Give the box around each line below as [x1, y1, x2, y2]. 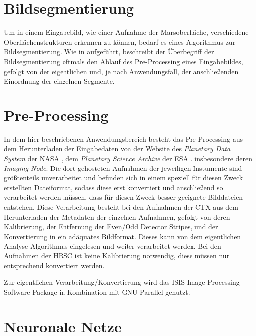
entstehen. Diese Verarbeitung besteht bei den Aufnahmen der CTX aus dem [4, 201, 238, 212]
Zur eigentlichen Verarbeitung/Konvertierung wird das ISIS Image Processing [4, 277, 240, 287]
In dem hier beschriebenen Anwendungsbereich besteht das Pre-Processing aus [4, 133, 243, 144]
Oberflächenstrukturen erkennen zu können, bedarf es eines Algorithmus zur [4, 36, 236, 47]
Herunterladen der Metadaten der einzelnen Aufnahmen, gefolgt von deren [4, 211, 230, 222]
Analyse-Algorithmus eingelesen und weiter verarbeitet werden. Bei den [4, 241, 221, 251]
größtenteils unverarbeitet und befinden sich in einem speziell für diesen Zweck [4, 172, 243, 183]
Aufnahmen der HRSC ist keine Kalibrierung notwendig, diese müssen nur [4, 250, 230, 260]
